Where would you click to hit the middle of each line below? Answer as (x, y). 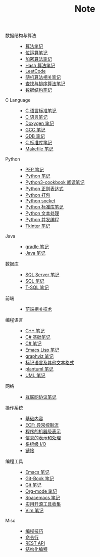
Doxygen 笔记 (40, 123)
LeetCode (35, 71)
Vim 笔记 (34, 511)
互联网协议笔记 (41, 397)
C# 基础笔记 (38, 337)
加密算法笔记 (38, 59)
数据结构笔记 (38, 90)
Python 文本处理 (42, 213)
